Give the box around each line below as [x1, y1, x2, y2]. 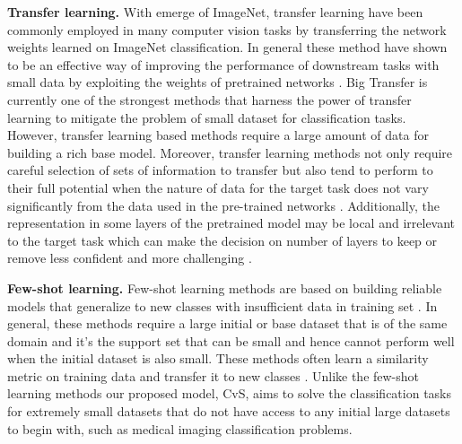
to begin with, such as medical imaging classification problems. [7, 419, 353, 438]
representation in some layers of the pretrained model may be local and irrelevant [7, 213, 456, 232]
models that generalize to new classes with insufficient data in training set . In [7, 296, 438, 315]
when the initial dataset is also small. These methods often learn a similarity [7, 349, 429, 368]
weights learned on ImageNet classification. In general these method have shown [7, 38, 448, 57]
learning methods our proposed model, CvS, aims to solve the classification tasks [7, 384, 451, 403]
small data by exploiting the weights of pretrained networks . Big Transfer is [7, 73, 428, 91]
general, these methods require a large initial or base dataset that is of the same [7, 314, 448, 333]
